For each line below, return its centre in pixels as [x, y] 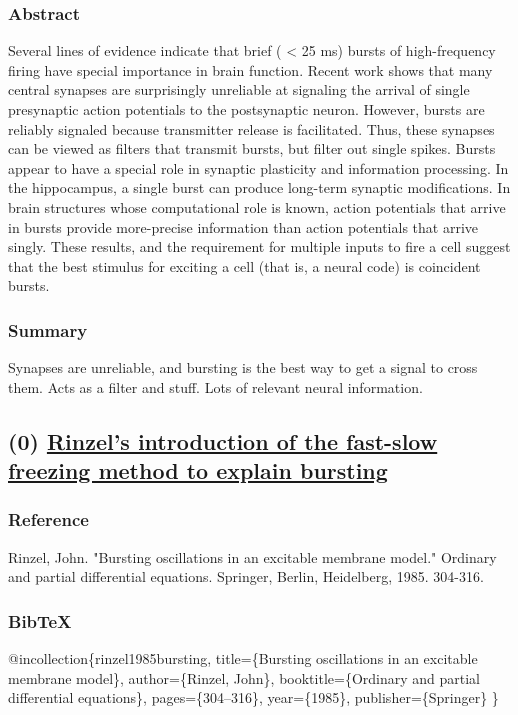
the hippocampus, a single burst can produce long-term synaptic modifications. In [259, 187]
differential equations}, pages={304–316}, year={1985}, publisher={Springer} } [253, 697]
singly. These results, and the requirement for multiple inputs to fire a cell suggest [259, 246]
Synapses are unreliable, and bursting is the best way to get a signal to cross [243, 367]
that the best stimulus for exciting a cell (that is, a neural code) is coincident [244, 265]
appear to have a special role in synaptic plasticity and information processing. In [258, 167]
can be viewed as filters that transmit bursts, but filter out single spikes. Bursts [252, 148]
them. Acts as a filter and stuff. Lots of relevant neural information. [215, 386]
